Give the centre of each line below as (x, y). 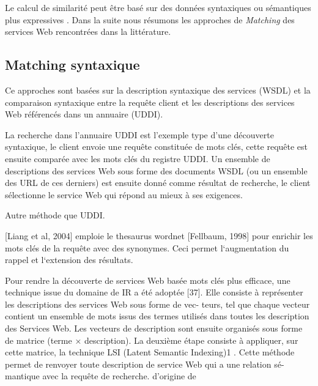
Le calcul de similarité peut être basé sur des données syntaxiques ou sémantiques (158, 7)
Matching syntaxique (72, 65)
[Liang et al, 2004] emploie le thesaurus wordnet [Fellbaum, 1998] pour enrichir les (159, 235)
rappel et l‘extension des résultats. (69, 260)
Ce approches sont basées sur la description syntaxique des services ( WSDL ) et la (158, 90)
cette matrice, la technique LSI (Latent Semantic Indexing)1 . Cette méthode (150, 352)
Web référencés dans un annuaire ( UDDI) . (84, 114)
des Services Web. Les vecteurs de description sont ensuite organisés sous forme (154, 328)
